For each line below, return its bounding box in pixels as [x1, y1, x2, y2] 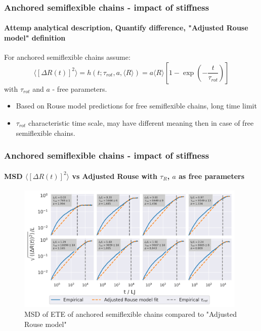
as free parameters [179, 170, 245, 181]
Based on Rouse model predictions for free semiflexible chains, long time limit [16, 100, 257, 111]
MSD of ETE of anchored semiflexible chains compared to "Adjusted [24, 309, 237, 319]
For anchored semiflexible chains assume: [4, 52, 130, 62]
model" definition [4, 32, 66, 43]
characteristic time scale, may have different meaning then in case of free [28, 118, 254, 128]
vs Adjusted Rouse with [72, 170, 157, 181]
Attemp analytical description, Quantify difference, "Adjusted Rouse [4, 22, 248, 33]
